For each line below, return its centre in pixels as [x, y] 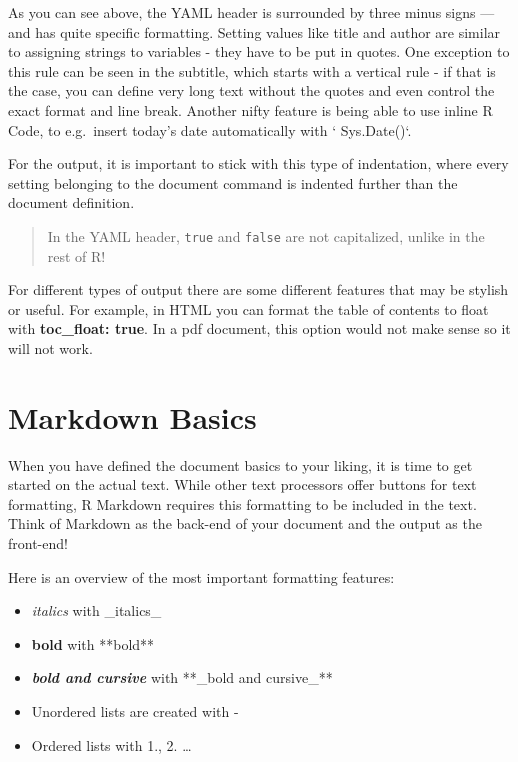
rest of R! [76, 255]
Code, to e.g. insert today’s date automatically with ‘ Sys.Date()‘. [210, 129]
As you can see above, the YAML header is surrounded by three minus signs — [251, 12]
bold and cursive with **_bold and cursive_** [182, 677]
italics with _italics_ [96, 610]
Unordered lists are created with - [135, 711]
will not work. [50, 347]
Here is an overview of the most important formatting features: [201, 576]
